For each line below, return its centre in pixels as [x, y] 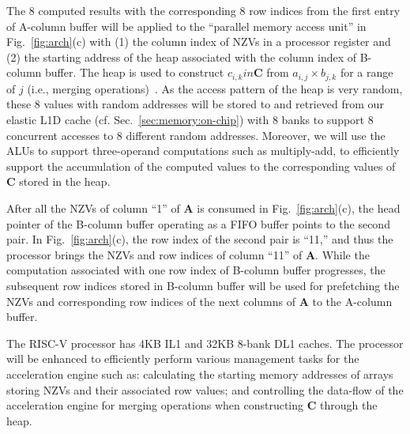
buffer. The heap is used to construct [134, 72]
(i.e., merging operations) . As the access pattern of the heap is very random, [215, 88]
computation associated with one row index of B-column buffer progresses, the [196, 270]
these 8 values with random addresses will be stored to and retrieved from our [195, 104]
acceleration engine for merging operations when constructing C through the [192, 405]
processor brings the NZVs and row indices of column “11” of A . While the [188, 254]
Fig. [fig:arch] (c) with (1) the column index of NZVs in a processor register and [199, 42]
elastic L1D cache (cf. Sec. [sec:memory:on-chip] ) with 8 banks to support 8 [190, 120]
